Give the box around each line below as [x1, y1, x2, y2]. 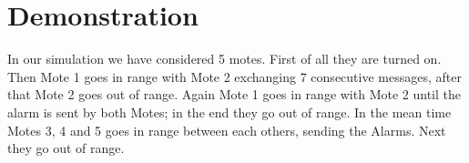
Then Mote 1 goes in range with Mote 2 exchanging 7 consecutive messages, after [7, 66, 462, 86]
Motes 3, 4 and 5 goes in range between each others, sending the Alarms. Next [7, 120, 446, 139]
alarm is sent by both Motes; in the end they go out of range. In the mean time [7, 102, 452, 121]
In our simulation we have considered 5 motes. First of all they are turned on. [7, 49, 442, 68]
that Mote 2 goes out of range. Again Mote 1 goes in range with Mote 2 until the [7, 85, 461, 104]
